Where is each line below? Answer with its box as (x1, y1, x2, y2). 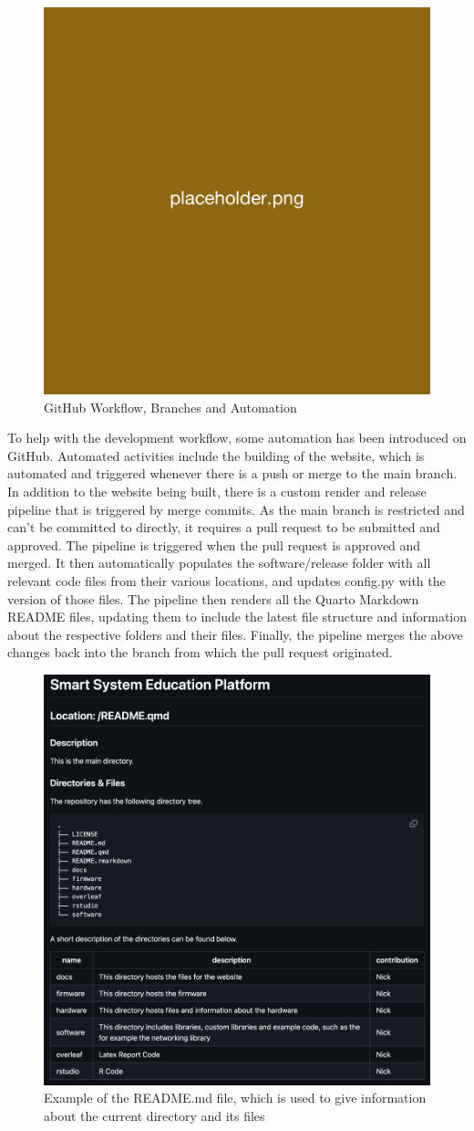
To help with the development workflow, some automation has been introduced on (7, 428, 467, 447)
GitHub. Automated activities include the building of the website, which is (7, 445, 425, 465)
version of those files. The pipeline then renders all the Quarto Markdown (7, 589, 419, 608)
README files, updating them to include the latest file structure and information (7, 607, 468, 626)
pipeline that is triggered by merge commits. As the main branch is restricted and (7, 499, 465, 518)
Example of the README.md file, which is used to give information (44, 1088, 427, 1107)
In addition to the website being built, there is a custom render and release (7, 481, 427, 500)
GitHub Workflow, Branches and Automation (44, 397, 297, 416)
